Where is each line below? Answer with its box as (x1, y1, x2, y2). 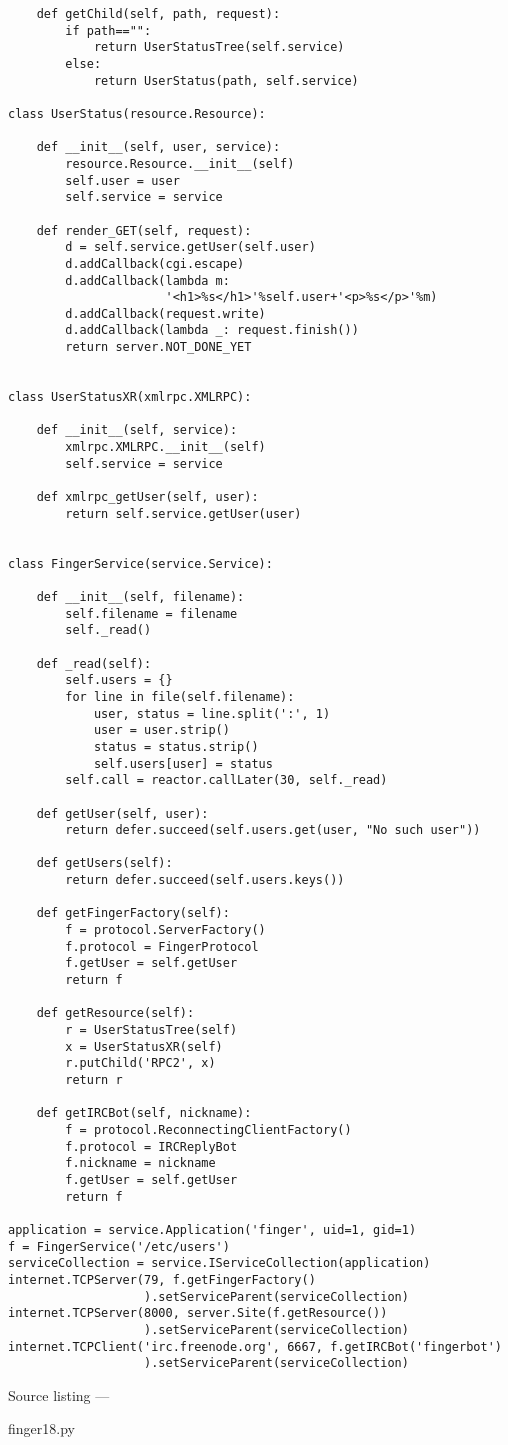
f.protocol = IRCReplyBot (65, 1139, 238, 1154)
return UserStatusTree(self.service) (93, 40, 345, 55)
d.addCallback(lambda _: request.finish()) (65, 323, 359, 338)
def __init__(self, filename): (36, 589, 245, 604)
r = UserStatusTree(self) (65, 1023, 238, 1038)
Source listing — (8, 1384, 110, 1405)
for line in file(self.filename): (65, 689, 295, 704)
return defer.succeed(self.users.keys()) (65, 873, 345, 888)
